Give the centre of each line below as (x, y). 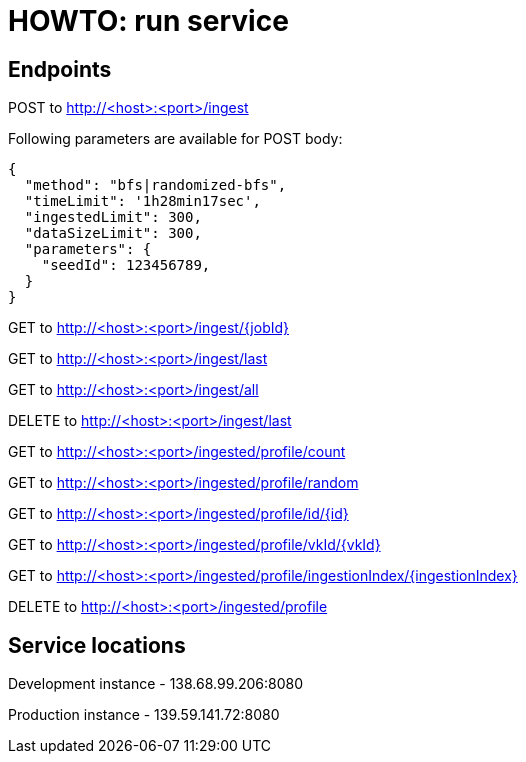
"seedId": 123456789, (126, 265)
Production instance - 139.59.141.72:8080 (144, 715)
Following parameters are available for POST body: (175, 139)
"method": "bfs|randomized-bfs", (155, 185)
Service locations (97, 645)
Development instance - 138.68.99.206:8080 (156, 684)
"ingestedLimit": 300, (113, 217)
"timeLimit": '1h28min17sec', (142, 201)
